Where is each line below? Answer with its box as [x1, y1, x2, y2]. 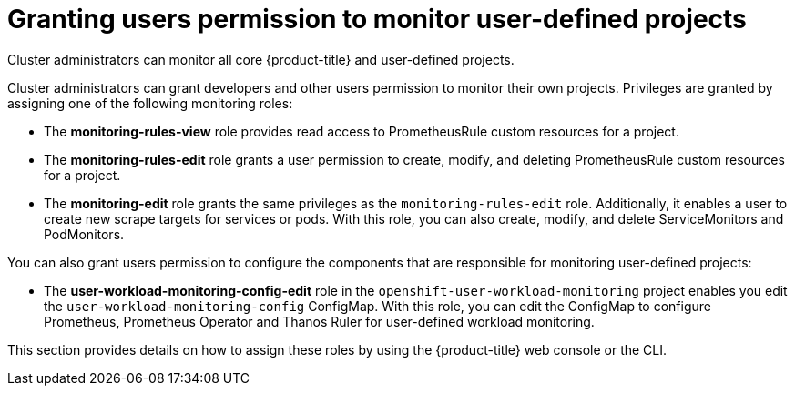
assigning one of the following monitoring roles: [7, 95, 293, 111]
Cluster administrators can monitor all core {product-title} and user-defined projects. [7, 51, 515, 67]
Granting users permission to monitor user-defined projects [7, 4, 747, 35]
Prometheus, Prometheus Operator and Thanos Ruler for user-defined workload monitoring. [44, 313, 595, 329]
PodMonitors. [44, 226, 125, 242]
